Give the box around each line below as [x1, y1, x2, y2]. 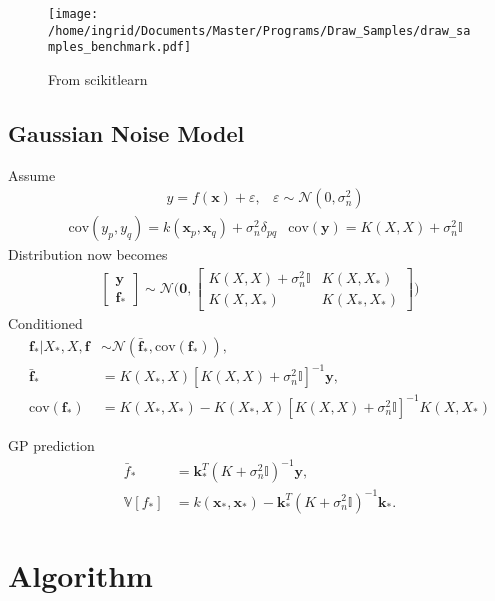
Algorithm [8, 554, 153, 595]
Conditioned [8, 313, 83, 334]
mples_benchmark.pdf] [48, 40, 192, 55]
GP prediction [8, 434, 95, 455]
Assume [8, 164, 56, 185]
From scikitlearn [48, 68, 148, 89]
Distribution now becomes [8, 244, 168, 265]
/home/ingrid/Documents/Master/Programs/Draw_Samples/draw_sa [48, 23, 471, 38]
